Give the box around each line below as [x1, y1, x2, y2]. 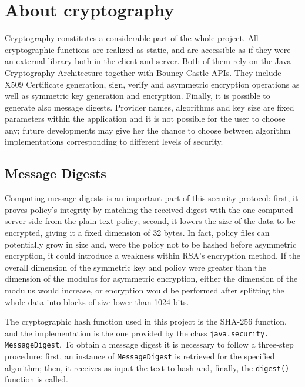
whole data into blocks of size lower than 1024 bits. [5, 295, 189, 308]
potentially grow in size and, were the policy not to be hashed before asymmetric [5, 238, 297, 250]
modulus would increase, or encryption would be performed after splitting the [5, 284, 284, 296]
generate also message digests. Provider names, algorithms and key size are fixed [5, 101, 294, 113]
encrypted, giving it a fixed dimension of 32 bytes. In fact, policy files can [5, 226, 270, 239]
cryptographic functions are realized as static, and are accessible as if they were [5, 43, 291, 55]
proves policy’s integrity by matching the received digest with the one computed [5, 203, 293, 215]
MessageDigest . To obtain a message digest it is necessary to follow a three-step [5, 338, 294, 351]
